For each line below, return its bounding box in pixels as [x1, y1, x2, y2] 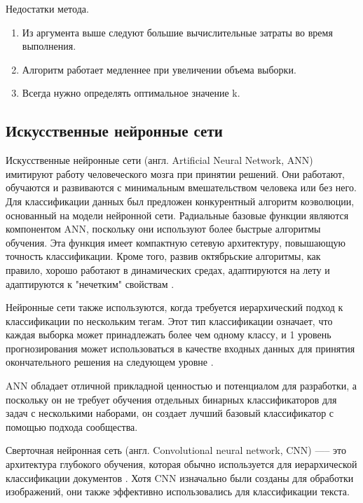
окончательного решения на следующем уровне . [6, 354, 214, 369]
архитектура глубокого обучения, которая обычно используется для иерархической [6, 457, 357, 471]
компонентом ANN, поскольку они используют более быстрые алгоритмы [6, 221, 321, 236]
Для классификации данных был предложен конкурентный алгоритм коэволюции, [6, 193, 355, 208]
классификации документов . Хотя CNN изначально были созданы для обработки [6, 470, 354, 485]
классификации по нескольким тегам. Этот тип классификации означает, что [6, 313, 333, 328]
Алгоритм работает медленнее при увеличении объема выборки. [22, 62, 296, 76]
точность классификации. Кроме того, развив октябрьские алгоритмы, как [6, 249, 321, 263]
